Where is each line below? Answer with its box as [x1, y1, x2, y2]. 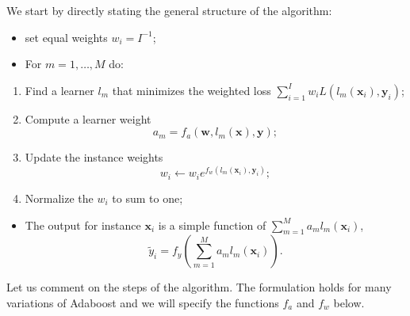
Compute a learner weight [25, 110, 151, 127]
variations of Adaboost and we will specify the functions [6, 294, 279, 310]
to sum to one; [112, 189, 183, 206]
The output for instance [25, 216, 141, 233]
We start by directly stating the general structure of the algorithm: [6, 2, 332, 18]
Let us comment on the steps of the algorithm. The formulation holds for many [6, 279, 392, 295]
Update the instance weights [25, 149, 163, 166]
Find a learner [25, 82, 94, 98]
